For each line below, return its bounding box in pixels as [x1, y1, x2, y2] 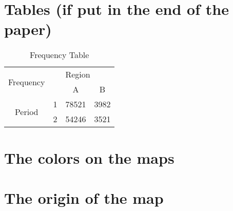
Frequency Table [30, 49, 89, 61]
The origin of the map [4, 187, 164, 208]
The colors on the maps [4, 147, 174, 168]
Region [65, 68, 90, 81]
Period [14, 105, 38, 118]
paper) [4, 18, 52, 40]
